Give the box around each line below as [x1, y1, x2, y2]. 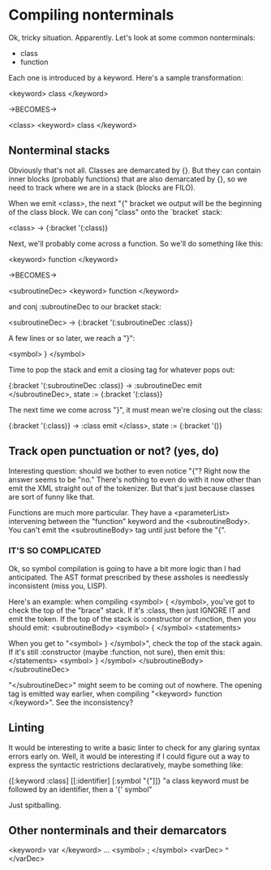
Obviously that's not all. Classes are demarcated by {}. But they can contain [8, 165, 261, 175]
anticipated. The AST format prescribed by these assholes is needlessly [8, 572, 249, 582]
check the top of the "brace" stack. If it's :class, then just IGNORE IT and [8, 605, 251, 615]
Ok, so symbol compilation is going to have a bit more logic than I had [8, 563, 241, 573]
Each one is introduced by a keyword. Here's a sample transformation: [8, 72, 243, 82]
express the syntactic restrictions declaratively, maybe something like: [8, 759, 243, 770]
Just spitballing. [8, 800, 62, 810]
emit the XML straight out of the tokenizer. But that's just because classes [8, 483, 256, 493]
